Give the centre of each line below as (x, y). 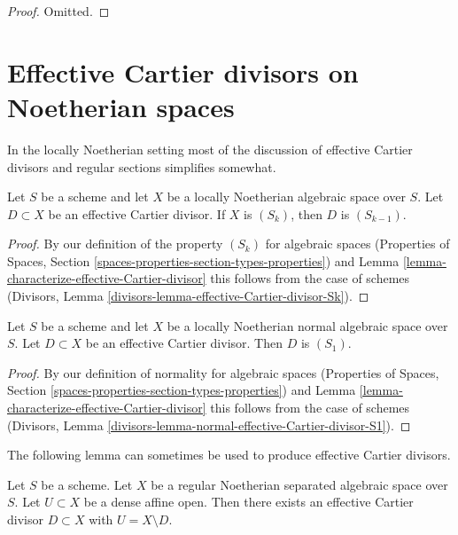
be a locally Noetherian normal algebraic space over (307, 325)
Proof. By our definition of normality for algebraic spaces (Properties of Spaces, (223, 372)
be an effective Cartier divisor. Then (184, 343)
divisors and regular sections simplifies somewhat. (142, 166)
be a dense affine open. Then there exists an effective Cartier (248, 502)
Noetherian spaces (121, 106)
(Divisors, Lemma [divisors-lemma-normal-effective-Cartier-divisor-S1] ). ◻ (209, 425)
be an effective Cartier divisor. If (137, 213)
